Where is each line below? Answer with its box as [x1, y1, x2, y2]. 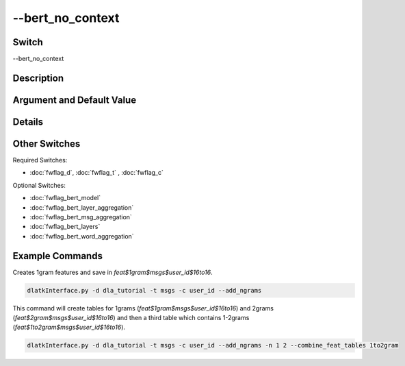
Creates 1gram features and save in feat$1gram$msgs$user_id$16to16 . [12, 268, 213, 276]
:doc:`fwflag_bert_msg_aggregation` [29, 212, 133, 221]
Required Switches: [12, 156, 68, 164]
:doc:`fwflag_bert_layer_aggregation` [29, 203, 134, 212]
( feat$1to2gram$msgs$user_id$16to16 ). [12, 323, 126, 332]
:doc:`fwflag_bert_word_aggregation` [29, 232, 134, 240]
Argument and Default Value [12, 94, 137, 106]
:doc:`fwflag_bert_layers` [29, 223, 101, 231]
